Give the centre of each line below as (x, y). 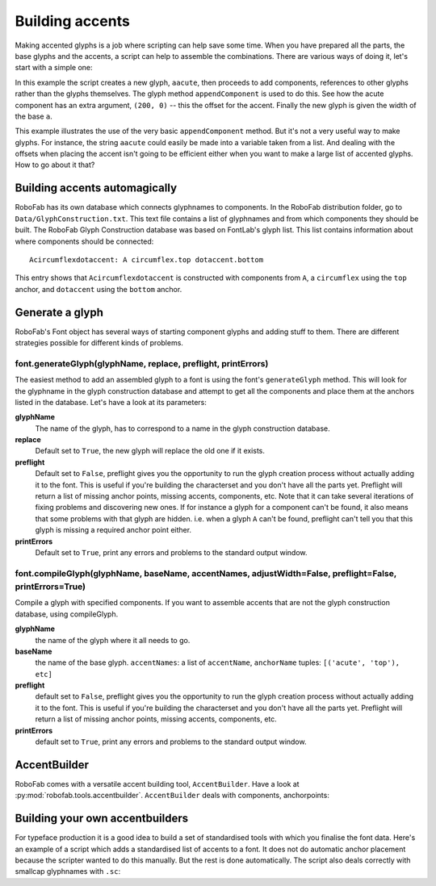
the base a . (34, 116)
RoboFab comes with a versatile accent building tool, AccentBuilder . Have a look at (157, 784)
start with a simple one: (54, 68)
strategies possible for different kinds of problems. (99, 343)
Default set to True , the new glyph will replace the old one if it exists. (150, 451)
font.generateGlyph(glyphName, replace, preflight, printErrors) (142, 363)
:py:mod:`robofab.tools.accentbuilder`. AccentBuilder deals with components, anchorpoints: (172, 796)
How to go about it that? (55, 165)
